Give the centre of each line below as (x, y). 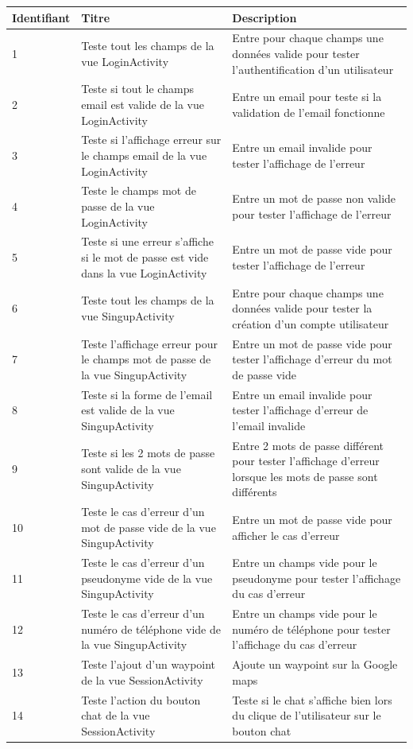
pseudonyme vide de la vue (147, 578)
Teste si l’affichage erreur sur (151, 140)
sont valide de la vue (131, 468)
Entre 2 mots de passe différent (308, 445)
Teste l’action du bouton (141, 699)
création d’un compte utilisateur (311, 323)
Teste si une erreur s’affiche (147, 241)
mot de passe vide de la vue (149, 527)
